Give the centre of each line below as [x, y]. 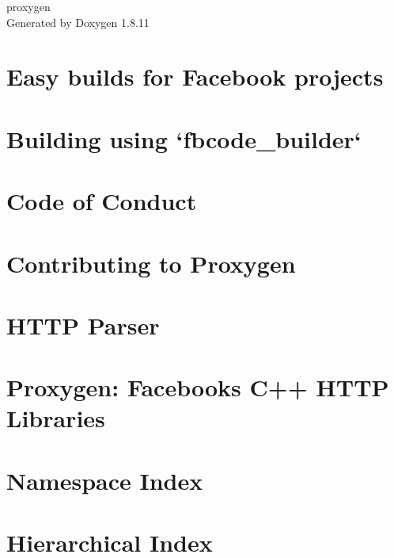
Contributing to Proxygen [151, 263]
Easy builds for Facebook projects [195, 76]
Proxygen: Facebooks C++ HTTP [198, 387]
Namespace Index [105, 480]
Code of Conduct [102, 201]
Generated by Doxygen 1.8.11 [78, 22]
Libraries [56, 418]
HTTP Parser [83, 325]
